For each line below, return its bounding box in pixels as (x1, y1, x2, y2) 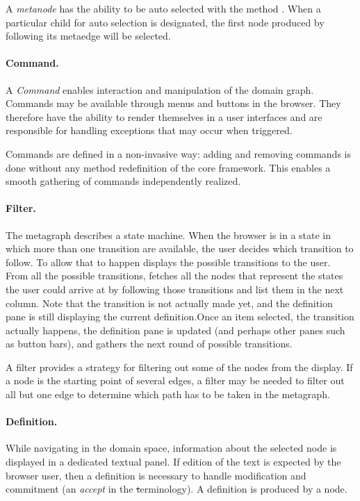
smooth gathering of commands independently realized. (6, 174, 241, 188)
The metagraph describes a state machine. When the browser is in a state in (6, 227, 332, 242)
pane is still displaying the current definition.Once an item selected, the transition (6, 309, 354, 324)
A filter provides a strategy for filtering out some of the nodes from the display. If (6, 359, 353, 374)
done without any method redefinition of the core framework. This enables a (6, 160, 331, 174)
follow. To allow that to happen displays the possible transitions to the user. (6, 254, 331, 269)
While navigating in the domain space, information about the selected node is (6, 441, 337, 455)
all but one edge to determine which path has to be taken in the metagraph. (6, 387, 330, 402)
